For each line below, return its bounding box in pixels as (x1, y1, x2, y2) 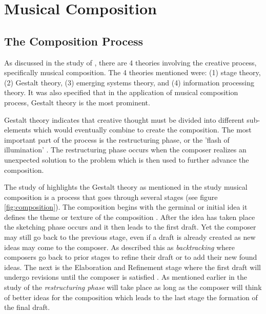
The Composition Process (4, 33, 144, 49)
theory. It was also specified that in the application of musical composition (4, 87, 238, 98)
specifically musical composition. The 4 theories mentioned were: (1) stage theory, (4, 67, 261, 78)
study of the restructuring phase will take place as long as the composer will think (4, 282, 262, 293)
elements (4, 124, 31, 135)
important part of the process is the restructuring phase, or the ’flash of (4, 134, 230, 145)
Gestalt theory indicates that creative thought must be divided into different (4, 114, 244, 125)
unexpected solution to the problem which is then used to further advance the (4, 154, 249, 165)
